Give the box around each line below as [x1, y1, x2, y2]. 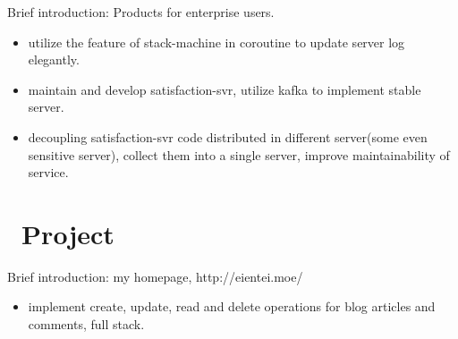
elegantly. [28, 50, 80, 69]
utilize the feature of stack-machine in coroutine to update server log [28, 32, 405, 51]
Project [21, 215, 114, 251]
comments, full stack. [28, 315, 145, 334]
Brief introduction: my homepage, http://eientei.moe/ [7, 267, 303, 285]
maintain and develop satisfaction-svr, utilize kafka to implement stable [28, 80, 421, 98]
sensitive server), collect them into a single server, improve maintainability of [28, 145, 450, 164]
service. [28, 163, 69, 182]
